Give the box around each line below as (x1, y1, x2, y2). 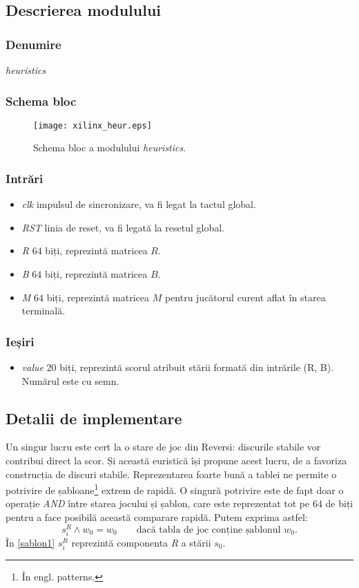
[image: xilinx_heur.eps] (33, 120, 152, 131)
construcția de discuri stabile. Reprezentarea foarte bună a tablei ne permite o (6, 466, 337, 481)
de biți (325, 496, 353, 511)
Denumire (6, 35, 61, 53)
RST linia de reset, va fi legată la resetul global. (21, 220, 224, 234)
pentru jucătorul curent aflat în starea (164, 290, 326, 304)
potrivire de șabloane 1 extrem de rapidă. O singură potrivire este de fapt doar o (6, 481, 344, 497)
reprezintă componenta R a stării (71, 535, 211, 549)
